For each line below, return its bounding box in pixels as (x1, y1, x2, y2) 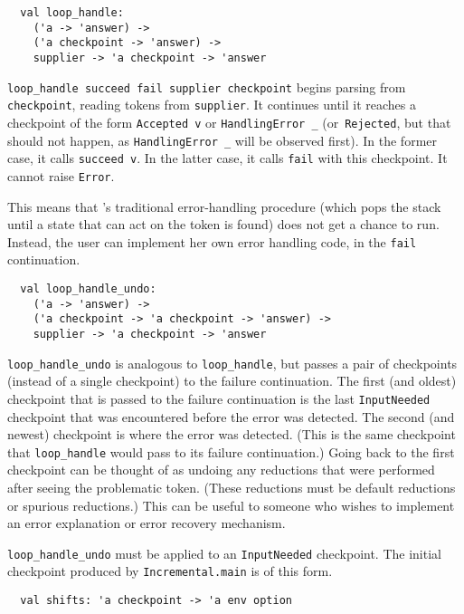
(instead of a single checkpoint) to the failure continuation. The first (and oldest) (7, 371, 457, 390)
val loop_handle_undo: (20, 283, 156, 295)
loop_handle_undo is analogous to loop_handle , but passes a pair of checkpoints (7, 353, 458, 372)
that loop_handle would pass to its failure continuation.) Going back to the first (7, 442, 455, 461)
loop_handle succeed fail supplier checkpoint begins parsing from (7, 77, 406, 96)
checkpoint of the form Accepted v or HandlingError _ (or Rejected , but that (7, 112, 451, 131)
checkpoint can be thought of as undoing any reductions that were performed (7, 460, 435, 479)
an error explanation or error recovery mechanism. (7, 513, 286, 532)
